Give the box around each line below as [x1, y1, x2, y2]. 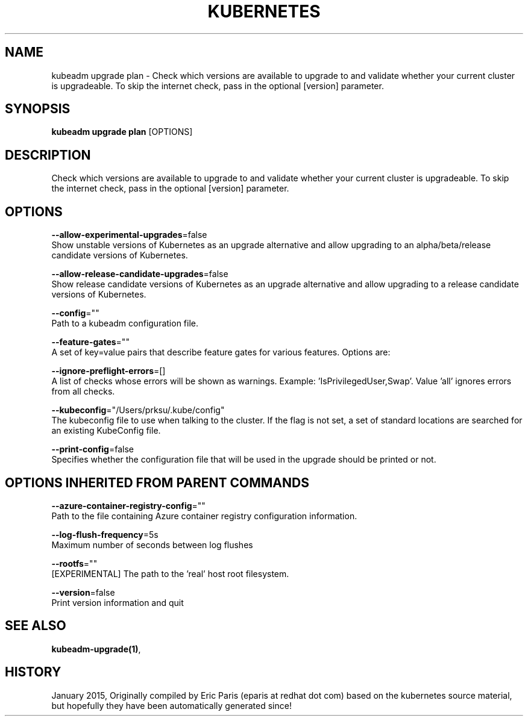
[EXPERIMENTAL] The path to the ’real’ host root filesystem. [51, 568, 289, 579]
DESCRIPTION [5, 147, 91, 163]
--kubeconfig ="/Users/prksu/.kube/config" [51, 405, 225, 416]
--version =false [51, 587, 115, 598]
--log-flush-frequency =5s [51, 529, 159, 540]
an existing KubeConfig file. [51, 425, 161, 436]
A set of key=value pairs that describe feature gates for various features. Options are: [51, 347, 391, 358]
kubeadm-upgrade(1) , [51, 643, 141, 654]
